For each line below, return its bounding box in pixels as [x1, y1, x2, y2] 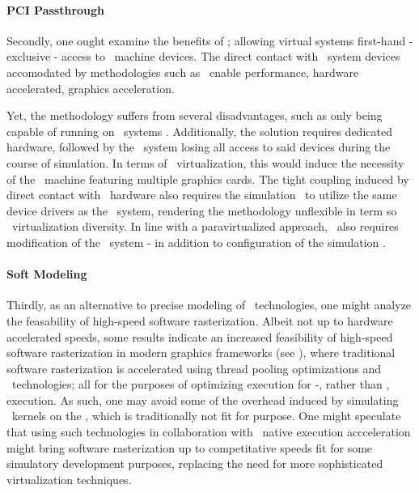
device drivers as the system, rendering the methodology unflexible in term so [6, 202, 397, 219]
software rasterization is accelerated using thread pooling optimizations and [6, 359, 381, 376]
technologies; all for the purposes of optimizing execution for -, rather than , [11, 376, 390, 393]
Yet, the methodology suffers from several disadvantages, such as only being [6, 107, 383, 124]
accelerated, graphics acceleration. [6, 79, 175, 96]
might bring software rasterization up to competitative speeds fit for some [6, 439, 373, 456]
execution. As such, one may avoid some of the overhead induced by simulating [6, 391, 399, 408]
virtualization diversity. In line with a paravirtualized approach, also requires [11, 218, 399, 235]
